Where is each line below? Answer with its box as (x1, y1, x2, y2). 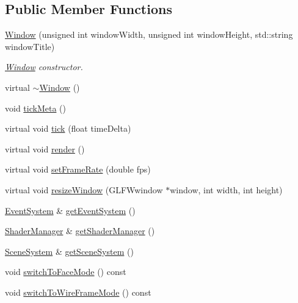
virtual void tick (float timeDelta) (5, 122, 131, 135)
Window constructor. (5, 60, 83, 73)
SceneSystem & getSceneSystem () (5, 244, 134, 257)
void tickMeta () (5, 101, 66, 114)
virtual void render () (5, 142, 85, 155)
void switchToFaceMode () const (5, 265, 126, 278)
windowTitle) (5, 40, 55, 52)
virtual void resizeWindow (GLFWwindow (5, 183, 163, 196)
